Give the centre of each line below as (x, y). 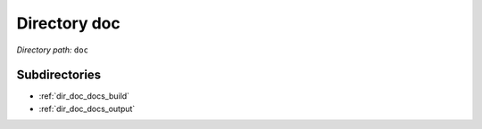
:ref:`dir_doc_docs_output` (87, 109)
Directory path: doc (53, 50)
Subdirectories (59, 75)
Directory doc (68, 23)
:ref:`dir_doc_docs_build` (84, 96)
